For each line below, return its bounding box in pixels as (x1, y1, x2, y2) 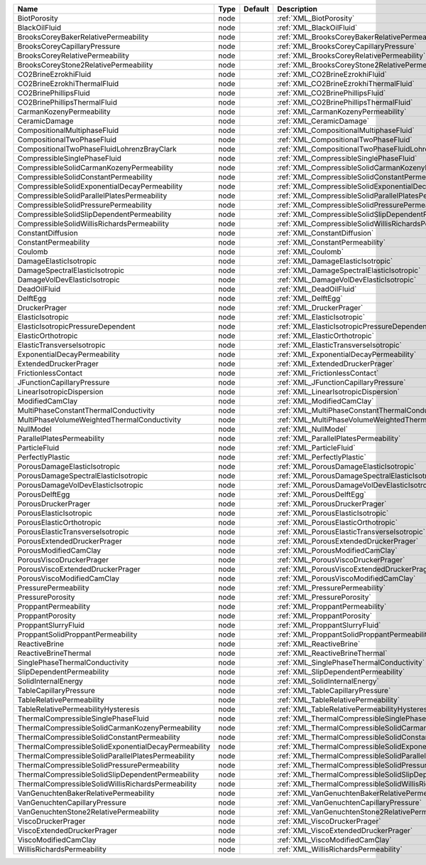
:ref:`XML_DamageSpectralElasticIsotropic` (277, 265, 421, 275)
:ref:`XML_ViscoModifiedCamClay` (277, 835, 392, 844)
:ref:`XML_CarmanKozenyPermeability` (277, 107, 407, 117)
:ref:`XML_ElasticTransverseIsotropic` (277, 340, 403, 350)
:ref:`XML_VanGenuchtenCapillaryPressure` (277, 797, 422, 807)
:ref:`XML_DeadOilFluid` (277, 285, 357, 294)
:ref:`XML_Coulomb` (277, 247, 344, 256)
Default (244, 4, 270, 14)
